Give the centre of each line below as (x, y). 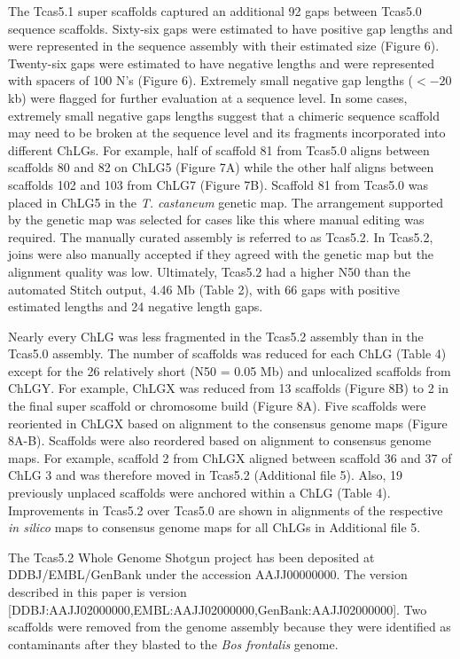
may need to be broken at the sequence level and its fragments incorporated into (227, 133)
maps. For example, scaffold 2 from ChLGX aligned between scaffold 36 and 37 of (230, 457)
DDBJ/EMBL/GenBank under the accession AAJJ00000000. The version (208, 574)
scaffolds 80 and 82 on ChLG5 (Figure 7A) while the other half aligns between (221, 167)
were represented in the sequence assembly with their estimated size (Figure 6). (224, 46)
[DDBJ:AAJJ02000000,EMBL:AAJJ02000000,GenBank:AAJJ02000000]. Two (218, 609)
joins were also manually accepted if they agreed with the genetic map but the (221, 254)
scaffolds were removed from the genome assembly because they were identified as (230, 627)
